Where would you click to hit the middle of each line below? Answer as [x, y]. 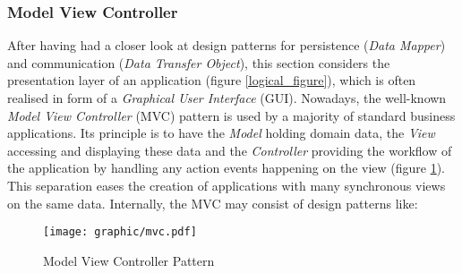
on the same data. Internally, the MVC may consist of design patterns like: [213, 203]
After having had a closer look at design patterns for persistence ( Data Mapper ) [227, 45]
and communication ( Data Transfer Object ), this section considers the [199, 62]
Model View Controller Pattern [129, 260]
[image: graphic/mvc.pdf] [120, 232]
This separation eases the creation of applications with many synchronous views [227, 185]
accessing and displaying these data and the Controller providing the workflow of [230, 150]
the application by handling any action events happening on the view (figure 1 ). [227, 168]
